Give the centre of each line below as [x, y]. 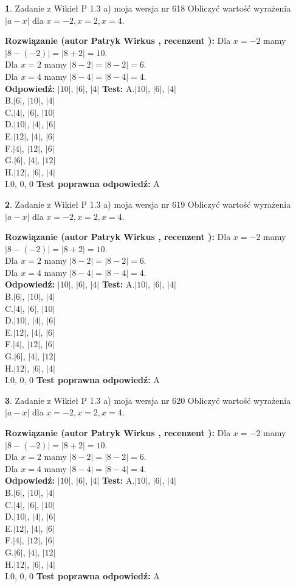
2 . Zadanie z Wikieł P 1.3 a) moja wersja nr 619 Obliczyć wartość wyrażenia [148, 204]
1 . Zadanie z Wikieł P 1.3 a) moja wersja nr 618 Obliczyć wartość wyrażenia [148, 8]
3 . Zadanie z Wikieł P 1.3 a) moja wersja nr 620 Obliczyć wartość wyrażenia [148, 400]
